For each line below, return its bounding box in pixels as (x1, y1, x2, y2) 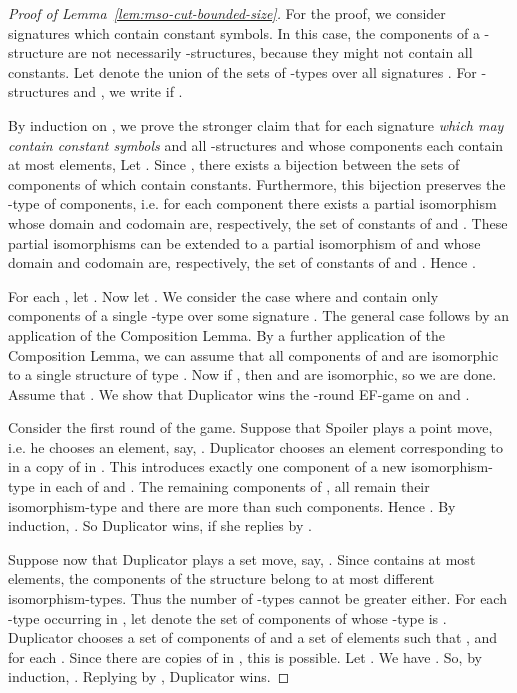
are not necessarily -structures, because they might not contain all (68, 42, 473, 63)
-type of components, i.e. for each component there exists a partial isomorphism (8, 193, 497, 214)
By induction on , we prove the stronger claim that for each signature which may (8, 114, 504, 135)
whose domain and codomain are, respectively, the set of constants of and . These (8, 212, 508, 233)
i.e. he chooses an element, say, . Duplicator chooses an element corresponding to (8, 436, 503, 457)
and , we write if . (73, 81, 183, 102)
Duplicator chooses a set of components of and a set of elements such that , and (8, 627, 498, 648)
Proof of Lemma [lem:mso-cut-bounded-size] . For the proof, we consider (8, 3, 446, 23)
